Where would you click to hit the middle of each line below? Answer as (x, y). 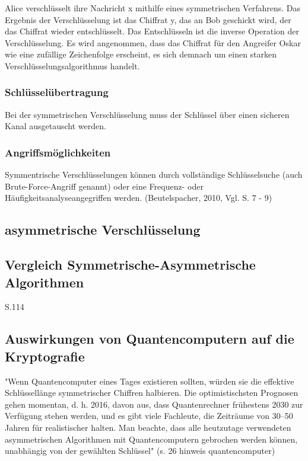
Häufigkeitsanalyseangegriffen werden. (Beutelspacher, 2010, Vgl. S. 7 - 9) (139, 198)
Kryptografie (45, 356)
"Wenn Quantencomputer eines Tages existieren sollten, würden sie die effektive (150, 381)
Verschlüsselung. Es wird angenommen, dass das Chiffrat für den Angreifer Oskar (153, 42)
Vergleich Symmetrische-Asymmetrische (130, 265)
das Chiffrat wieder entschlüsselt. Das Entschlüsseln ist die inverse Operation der (152, 31)
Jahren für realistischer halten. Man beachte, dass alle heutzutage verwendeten (148, 427)
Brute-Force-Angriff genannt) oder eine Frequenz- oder (104, 186)
